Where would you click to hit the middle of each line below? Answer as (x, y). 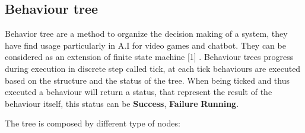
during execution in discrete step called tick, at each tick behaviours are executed (153, 68)
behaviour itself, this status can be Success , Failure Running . (122, 103)
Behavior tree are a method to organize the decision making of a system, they (146, 34)
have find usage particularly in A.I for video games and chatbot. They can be (145, 45)
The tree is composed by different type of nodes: (93, 123)
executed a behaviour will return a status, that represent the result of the (139, 92)
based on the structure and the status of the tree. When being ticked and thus (147, 80)
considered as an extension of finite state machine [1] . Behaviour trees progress (149, 57)
